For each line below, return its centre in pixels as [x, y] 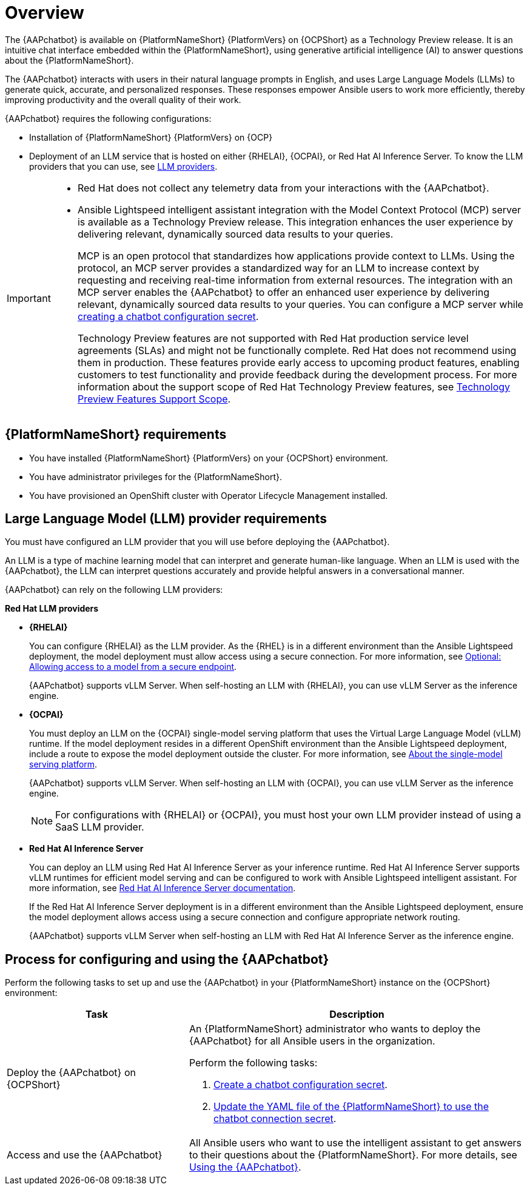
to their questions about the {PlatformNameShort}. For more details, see [353, 1155]
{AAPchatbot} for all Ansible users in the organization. [312, 1041]
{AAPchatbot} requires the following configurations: [108, 118]
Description [357, 1015]
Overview [45, 13]
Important [29, 298]
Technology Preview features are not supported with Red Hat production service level [273, 338]
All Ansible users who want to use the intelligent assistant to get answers [355, 1143]
